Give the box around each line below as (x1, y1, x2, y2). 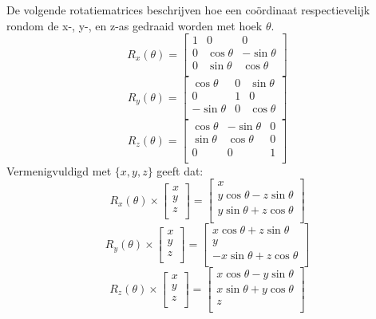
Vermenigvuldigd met (6, 162, 112, 179)
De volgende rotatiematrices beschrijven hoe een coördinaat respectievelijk (6, 2, 370, 18)
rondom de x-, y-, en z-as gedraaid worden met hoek (6, 17, 263, 33)
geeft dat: (156, 162, 204, 179)
